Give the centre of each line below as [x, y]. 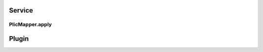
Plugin [19, 39]
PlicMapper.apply [30, 25]
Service [21, 10]
